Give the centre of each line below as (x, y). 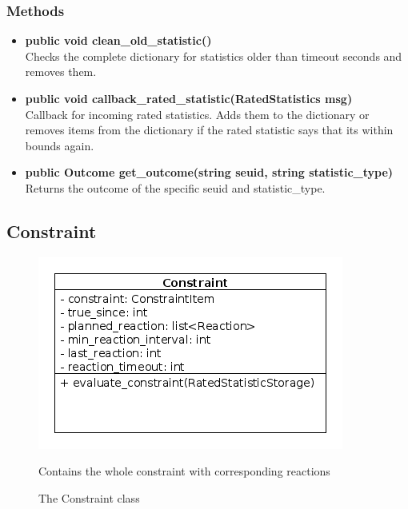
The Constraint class (89, 497)
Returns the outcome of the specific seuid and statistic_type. (175, 187)
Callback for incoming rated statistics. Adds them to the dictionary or (197, 114)
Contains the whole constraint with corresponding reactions (184, 471)
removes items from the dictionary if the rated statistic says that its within (209, 130)
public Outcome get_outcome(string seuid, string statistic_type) (209, 172)
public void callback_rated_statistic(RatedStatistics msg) (189, 98)
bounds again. (60, 145)
